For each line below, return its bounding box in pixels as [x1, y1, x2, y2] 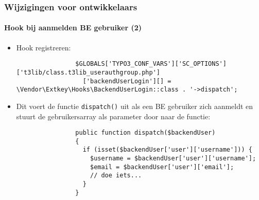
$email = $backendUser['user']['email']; [90, 163, 234, 171]
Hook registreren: [16, 42, 71, 52]
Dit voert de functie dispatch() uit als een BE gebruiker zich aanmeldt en [16, 100, 253, 111]
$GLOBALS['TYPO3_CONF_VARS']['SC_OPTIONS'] [75, 60, 227, 68]
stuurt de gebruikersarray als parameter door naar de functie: [16, 111, 211, 121]
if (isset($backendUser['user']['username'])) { [82, 146, 252, 154]
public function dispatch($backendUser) [75, 129, 216, 137]
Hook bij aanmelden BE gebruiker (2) [4, 22, 142, 33]
